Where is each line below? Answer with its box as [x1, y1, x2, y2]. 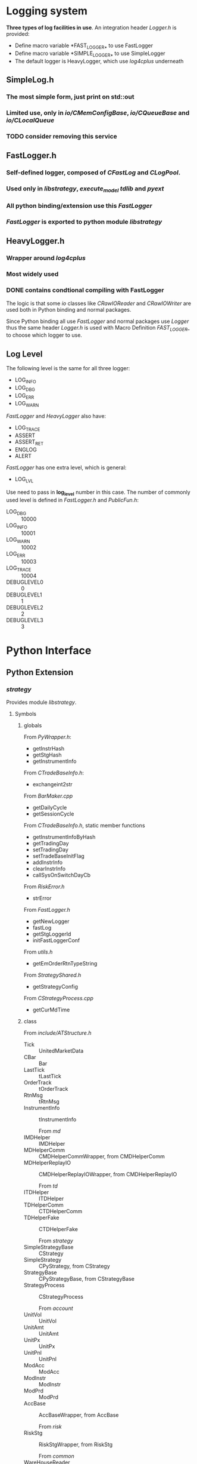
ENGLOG [14, 446, 37, 453]
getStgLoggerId [32, 930, 71, 938]
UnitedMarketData [38, 1047, 84, 1054]
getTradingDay [32, 840, 70, 847]
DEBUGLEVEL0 [6, 578, 43, 586]
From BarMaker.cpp [23, 792, 73, 799]
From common [38, 1453, 74, 1460]
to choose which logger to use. [6, 331, 82, 339]
